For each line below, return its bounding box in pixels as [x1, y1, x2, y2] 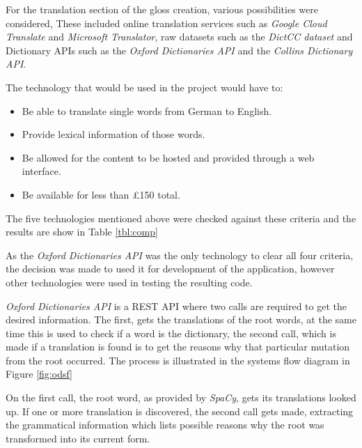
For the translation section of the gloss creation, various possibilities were [6, 2, 318, 16]
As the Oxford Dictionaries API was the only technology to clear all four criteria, [6, 247, 354, 262]
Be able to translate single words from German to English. [22, 103, 272, 118]
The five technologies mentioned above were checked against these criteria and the [6, 210, 356, 225]
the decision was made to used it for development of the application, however [6, 261, 335, 276]
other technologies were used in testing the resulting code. [6, 275, 253, 289]
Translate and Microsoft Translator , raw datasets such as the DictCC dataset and [6, 29, 353, 44]
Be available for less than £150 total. [22, 187, 180, 201]
